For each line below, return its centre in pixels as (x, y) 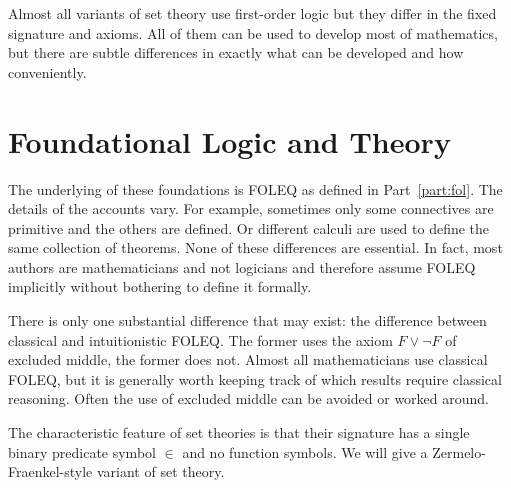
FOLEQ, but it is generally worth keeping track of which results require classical (255, 378)
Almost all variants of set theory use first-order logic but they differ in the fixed (252, 13)
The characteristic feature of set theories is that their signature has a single (239, 432)
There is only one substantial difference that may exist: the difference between (247, 320)
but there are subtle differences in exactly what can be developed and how (236, 52)
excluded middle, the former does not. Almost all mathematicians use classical (248, 359)
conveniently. (47, 71)
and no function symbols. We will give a (305, 451)
